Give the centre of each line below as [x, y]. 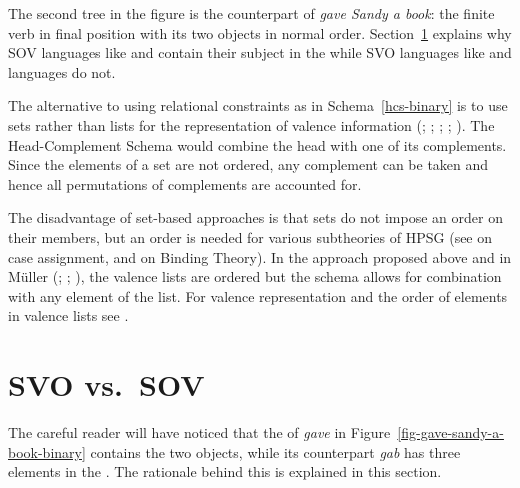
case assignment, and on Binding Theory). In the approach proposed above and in [260, 256]
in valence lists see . [68, 315]
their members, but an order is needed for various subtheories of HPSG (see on [250, 236]
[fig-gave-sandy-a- [450, 432]
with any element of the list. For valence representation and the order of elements [258, 295]
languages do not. [62, 71]
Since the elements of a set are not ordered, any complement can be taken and [248, 164]
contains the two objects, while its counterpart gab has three [275, 451]
